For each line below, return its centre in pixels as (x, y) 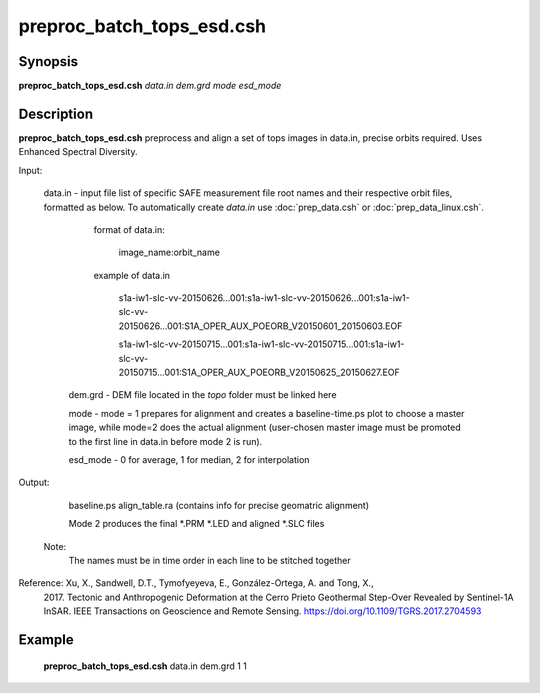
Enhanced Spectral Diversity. (78, 152)
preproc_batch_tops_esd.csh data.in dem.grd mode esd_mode (150, 86)
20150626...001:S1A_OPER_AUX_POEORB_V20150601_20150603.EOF (260, 326)
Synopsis (48, 61)
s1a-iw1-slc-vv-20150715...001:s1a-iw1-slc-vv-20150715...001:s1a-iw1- (261, 344)
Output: (34, 482)
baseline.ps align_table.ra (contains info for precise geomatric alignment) (219, 505)
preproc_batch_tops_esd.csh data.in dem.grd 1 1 (145, 666)
